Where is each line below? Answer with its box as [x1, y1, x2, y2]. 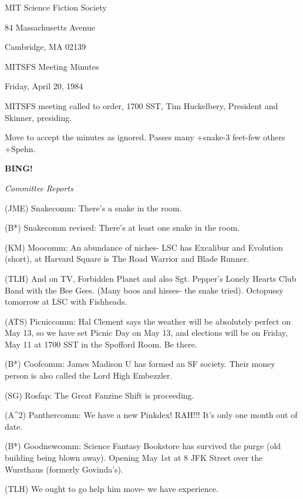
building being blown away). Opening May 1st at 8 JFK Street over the [5, 451, 263, 464]
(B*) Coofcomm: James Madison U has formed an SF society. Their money [5, 358, 275, 370]
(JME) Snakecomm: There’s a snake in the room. [5, 201, 182, 214]
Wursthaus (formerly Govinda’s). [5, 463, 123, 475]
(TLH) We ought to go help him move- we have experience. [5, 483, 218, 495]
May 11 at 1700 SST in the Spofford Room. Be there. [5, 338, 197, 350]
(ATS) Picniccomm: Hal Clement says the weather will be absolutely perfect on [5, 315, 291, 327]
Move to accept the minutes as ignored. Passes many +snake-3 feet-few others [5, 131, 285, 143]
